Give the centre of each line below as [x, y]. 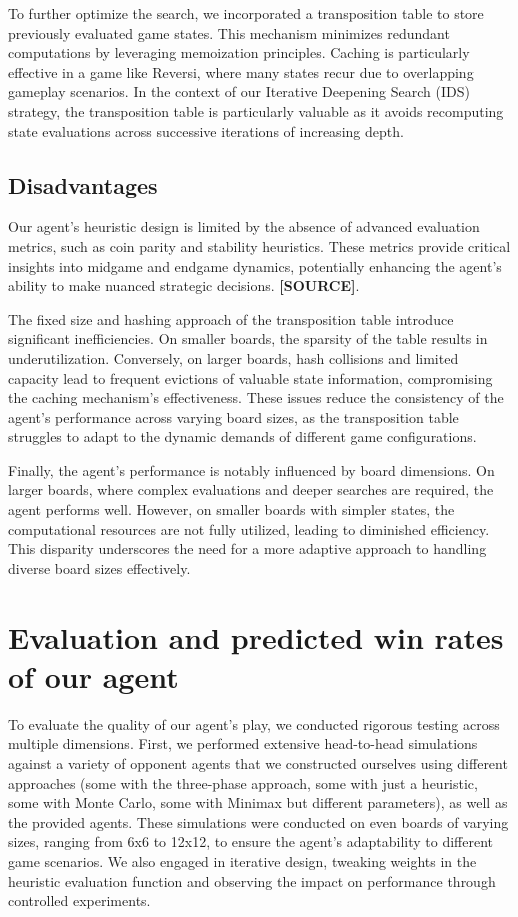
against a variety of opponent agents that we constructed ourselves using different [258, 762]
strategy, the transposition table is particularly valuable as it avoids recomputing [256, 110]
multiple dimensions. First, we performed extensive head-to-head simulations [243, 743]
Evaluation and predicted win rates [256, 636]
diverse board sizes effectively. [99, 567]
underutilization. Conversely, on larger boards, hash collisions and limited [233, 357]
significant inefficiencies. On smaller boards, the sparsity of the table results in [248, 338]
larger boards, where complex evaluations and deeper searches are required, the [251, 489]
